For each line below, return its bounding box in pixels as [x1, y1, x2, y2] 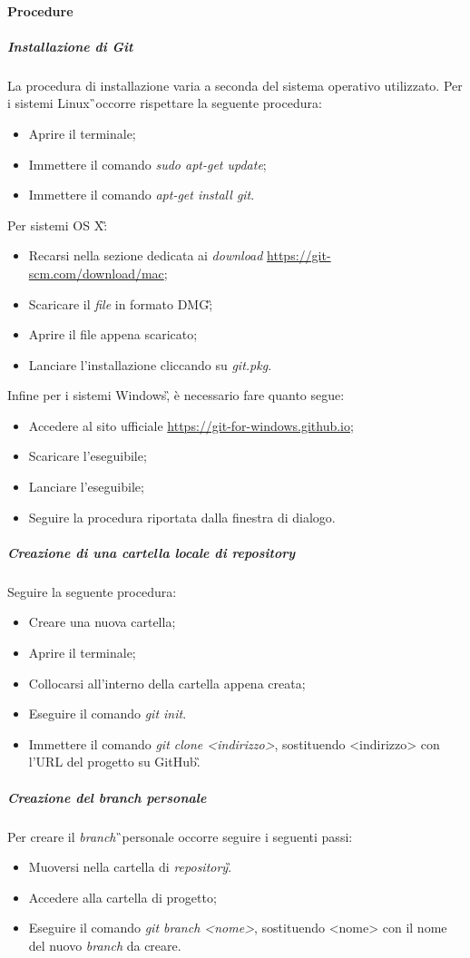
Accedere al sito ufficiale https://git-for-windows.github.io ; [28, 415, 354, 435]
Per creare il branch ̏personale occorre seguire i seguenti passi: [7, 826, 353, 846]
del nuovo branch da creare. [28, 935, 181, 954]
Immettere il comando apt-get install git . [28, 185, 255, 204]
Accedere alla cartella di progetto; [28, 887, 217, 906]
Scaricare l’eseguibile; [28, 446, 147, 465]
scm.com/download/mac [28, 263, 164, 282]
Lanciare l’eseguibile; [28, 477, 144, 496]
